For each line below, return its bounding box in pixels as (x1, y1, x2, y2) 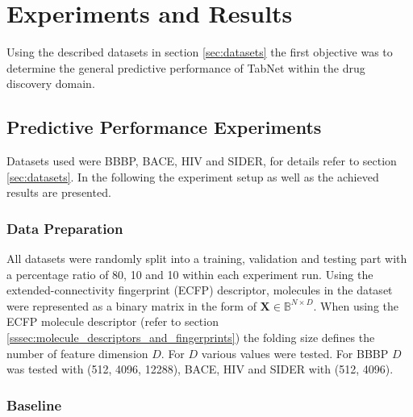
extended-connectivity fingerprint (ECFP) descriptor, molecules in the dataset (6, 281, 393, 298)
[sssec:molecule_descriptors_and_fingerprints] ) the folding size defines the (6, 329, 375, 346)
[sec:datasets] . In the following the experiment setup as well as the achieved (6, 168, 379, 185)
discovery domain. (6, 75, 95, 92)
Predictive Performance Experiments (6, 115, 322, 140)
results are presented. (6, 184, 111, 201)
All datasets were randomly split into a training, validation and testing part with (6, 250, 407, 267)
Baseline (6, 394, 62, 415)
